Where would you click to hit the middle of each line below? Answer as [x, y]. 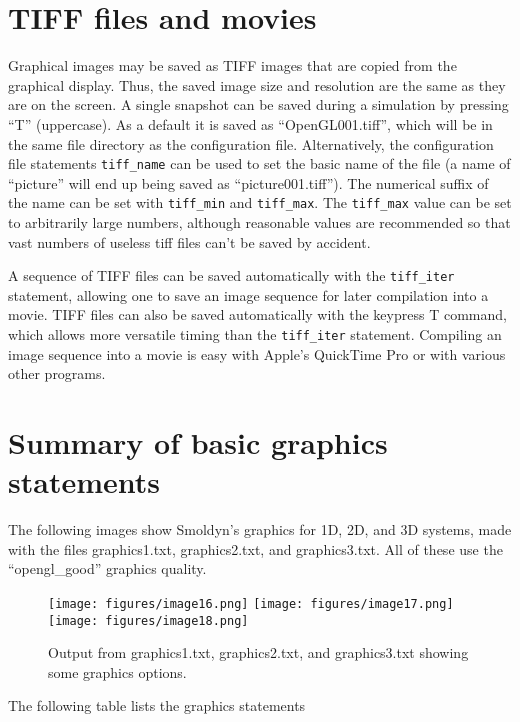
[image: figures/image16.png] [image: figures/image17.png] [251, 603]
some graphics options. [117, 671]
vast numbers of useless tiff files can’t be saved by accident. [189, 241]
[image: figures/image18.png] [148, 620]
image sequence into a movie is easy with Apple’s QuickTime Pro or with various [257, 353]
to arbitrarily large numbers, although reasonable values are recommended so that [259, 222]
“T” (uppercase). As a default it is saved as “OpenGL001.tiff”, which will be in [250, 123]
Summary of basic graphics [198, 442]
